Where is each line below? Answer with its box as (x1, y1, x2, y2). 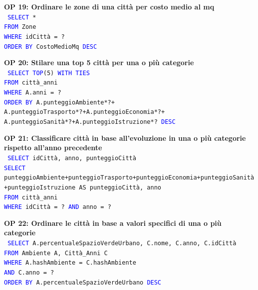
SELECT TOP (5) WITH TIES (7, 69, 90, 77)
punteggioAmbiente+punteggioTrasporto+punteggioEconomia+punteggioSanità (4, 174, 255, 182)
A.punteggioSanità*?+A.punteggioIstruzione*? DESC (4, 118, 176, 126)
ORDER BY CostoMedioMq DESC (4, 43, 97, 50)
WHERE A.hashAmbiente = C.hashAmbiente (4, 259, 136, 267)
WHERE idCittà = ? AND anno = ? (4, 203, 111, 211)
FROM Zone (4, 23, 36, 31)
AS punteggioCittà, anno (79, 184, 161, 191)
